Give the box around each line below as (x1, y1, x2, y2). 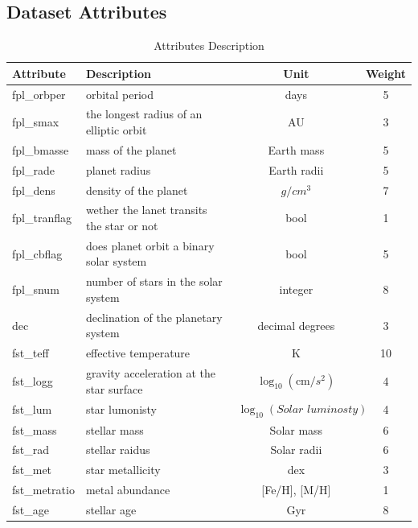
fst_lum (12, 401, 52, 418)
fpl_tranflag (12, 209, 72, 226)
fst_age (12, 501, 49, 518)
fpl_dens (12, 181, 55, 198)
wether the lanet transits (85, 201, 207, 218)
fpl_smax (12, 113, 59, 130)
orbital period (85, 85, 154, 102)
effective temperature (85, 344, 191, 361)
